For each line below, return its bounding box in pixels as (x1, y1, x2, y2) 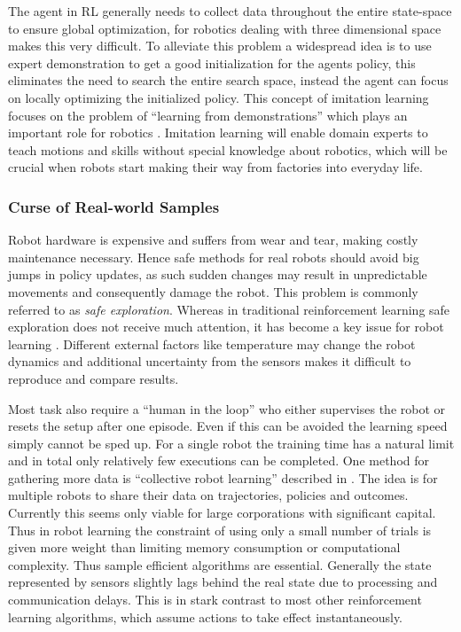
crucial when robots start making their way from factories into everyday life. (8, 158, 423, 176)
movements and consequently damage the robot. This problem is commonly (8, 282, 418, 300)
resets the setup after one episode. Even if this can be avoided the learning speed (8, 417, 448, 435)
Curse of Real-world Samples (8, 195, 220, 217)
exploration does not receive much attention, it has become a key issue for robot (8, 317, 444, 336)
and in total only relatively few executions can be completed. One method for (8, 451, 429, 470)
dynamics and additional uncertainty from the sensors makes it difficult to (8, 352, 411, 371)
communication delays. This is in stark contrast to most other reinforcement (8, 590, 422, 609)
